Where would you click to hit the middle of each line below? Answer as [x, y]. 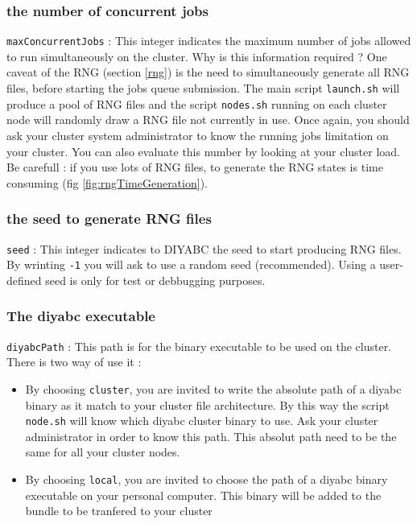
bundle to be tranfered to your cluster [119, 511]
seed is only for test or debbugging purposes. [155, 280]
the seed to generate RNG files [109, 219]
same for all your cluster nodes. [103, 452]
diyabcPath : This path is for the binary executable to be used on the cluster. [199, 346]
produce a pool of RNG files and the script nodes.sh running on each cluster [197, 103]
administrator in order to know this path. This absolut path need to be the [211, 436]
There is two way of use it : [74, 362]
